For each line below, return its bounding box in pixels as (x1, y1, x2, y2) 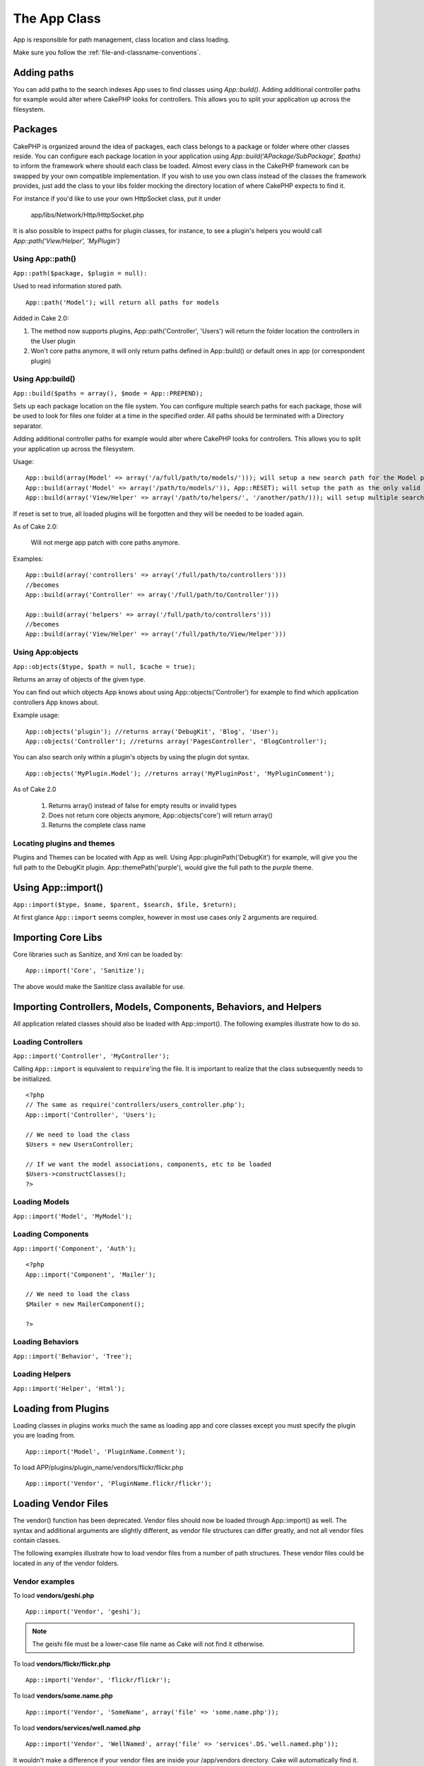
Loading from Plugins (13, 1402, 110, 1414)
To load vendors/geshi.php (13, 1591, 95, 1599)
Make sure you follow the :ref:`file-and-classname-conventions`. (13, 48, 201, 57)
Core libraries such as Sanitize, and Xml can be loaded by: (13, 950, 183, 959)
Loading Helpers (13, 1369, 71, 1379)
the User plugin (30, 336, 76, 345)
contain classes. (13, 1536, 61, 1545)
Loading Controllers (13, 1037, 83, 1047)
